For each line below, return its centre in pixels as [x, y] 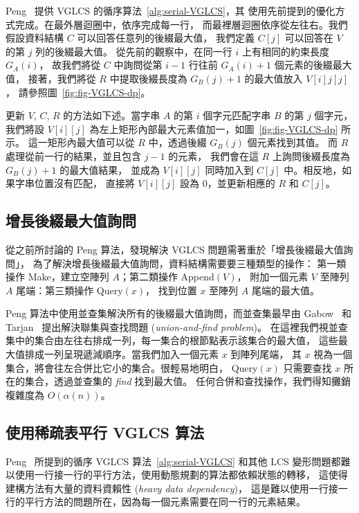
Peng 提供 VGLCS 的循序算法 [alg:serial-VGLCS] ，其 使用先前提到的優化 [171, 10]
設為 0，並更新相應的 [228, 183]
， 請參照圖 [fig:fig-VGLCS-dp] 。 [78, 92]
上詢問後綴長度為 [311, 155]
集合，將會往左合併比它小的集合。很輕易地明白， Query [132, 367]
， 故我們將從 [70, 65]
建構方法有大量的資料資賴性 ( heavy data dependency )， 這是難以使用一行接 [172, 488]
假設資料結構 [35, 38]
